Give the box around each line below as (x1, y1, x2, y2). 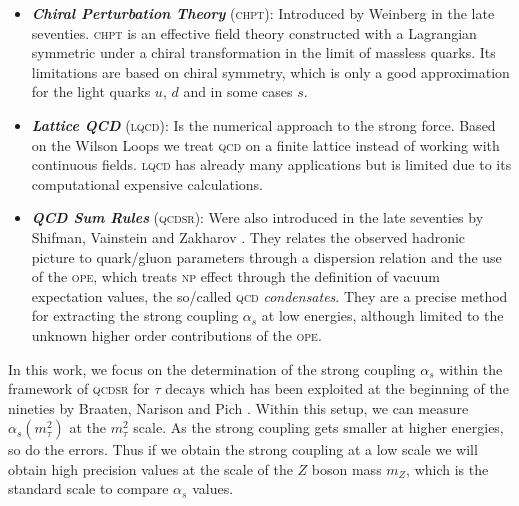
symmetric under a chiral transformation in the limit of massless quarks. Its (31, 42, 496, 63)
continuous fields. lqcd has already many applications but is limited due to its (31, 154, 512, 175)
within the (439, 358, 503, 379)
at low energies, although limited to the (261, 305, 504, 326)
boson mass (311, 458, 382, 479)
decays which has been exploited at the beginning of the (165, 378, 509, 399)
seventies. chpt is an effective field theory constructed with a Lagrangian (31, 22, 477, 43)
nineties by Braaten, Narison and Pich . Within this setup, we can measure (8, 397, 469, 418)
